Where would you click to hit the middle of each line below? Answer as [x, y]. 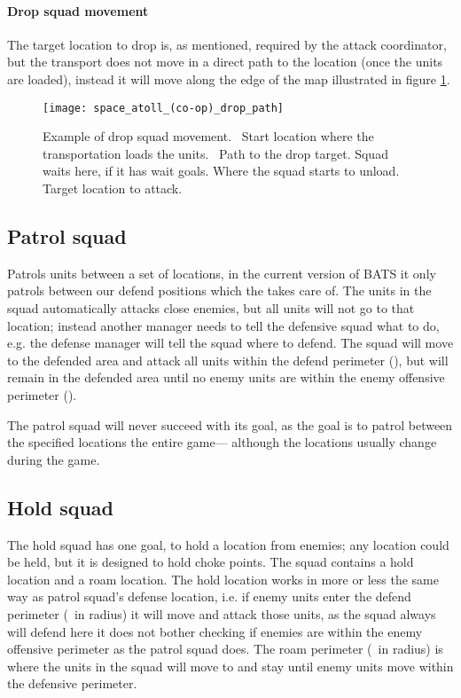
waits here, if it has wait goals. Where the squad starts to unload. [221, 171]
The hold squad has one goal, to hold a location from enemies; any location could [228, 544]
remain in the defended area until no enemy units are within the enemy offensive [226, 377]
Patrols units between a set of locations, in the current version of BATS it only [222, 273]
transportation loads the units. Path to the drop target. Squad [215, 153]
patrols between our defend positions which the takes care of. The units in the [219, 290]
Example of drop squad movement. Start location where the [208, 136]
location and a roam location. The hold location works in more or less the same [223, 579]
